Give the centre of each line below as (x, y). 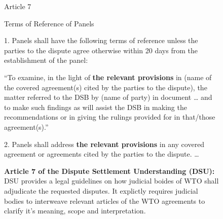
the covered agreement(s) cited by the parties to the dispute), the (106, 87)
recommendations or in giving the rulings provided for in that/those (110, 117)
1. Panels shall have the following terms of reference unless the (101, 40)
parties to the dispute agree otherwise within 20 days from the (101, 50)
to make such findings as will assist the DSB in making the (96, 107)
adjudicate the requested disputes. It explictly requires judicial (101, 190)
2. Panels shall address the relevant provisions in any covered (104, 144)
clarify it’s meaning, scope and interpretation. (75, 211)
